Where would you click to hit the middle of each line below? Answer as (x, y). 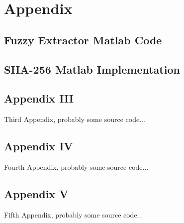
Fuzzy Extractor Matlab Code (83, 40)
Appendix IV (39, 146)
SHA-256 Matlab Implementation (92, 69)
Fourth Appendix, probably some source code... (76, 167)
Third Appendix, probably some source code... (75, 119)
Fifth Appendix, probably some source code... (74, 214)
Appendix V (36, 193)
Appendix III (39, 98)
